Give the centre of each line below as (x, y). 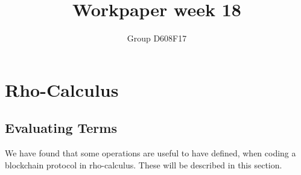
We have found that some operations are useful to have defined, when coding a (150, 153)
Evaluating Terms (61, 128)
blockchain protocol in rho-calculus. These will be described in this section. (144, 164)
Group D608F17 (157, 38)
